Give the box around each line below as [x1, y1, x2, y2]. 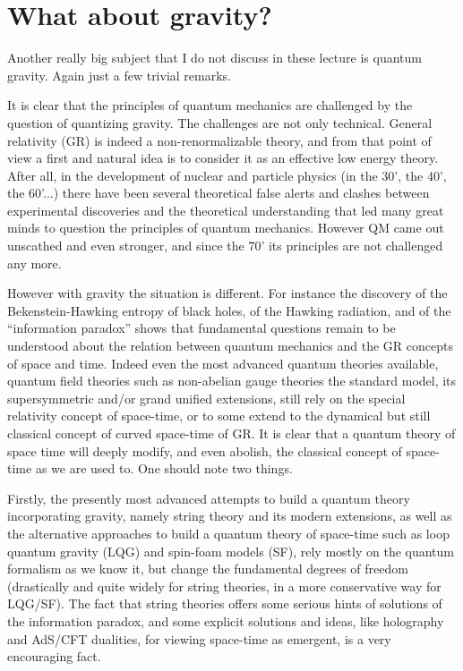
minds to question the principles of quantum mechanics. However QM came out [7, 218, 444, 237]
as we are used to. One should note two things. [35, 459, 293, 478]
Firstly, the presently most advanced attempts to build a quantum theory [7, 488, 410, 507]
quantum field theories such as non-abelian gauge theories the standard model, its [7, 371, 457, 390]
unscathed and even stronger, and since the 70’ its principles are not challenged [7, 236, 443, 255]
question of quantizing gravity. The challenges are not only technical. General [7, 113, 433, 132]
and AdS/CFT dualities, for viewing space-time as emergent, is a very [7, 629, 391, 648]
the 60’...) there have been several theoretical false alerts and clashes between [7, 183, 430, 202]
